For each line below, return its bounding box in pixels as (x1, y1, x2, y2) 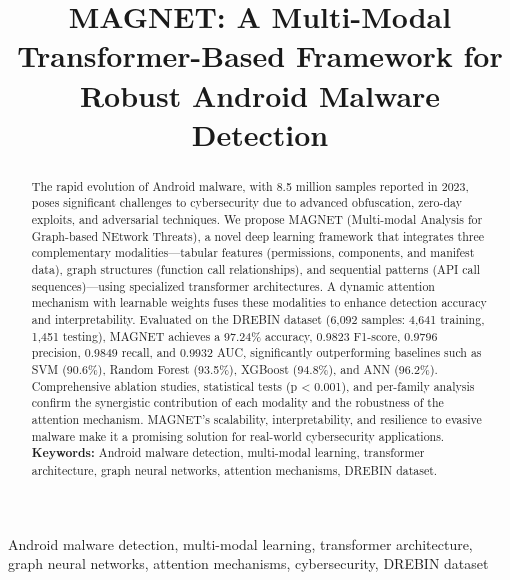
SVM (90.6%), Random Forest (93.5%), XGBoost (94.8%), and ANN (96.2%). (31, 360, 438, 377)
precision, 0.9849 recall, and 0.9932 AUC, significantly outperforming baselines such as (31, 344, 482, 361)
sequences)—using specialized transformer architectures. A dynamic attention (31, 277, 435, 294)
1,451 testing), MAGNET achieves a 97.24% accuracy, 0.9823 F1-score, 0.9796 (31, 327, 438, 344)
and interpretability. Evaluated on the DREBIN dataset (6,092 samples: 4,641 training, (31, 310, 485, 327)
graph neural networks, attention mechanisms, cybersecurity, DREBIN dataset (8, 553, 489, 574)
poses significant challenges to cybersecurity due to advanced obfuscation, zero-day (31, 194, 462, 211)
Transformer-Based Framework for (17, 35, 503, 76)
